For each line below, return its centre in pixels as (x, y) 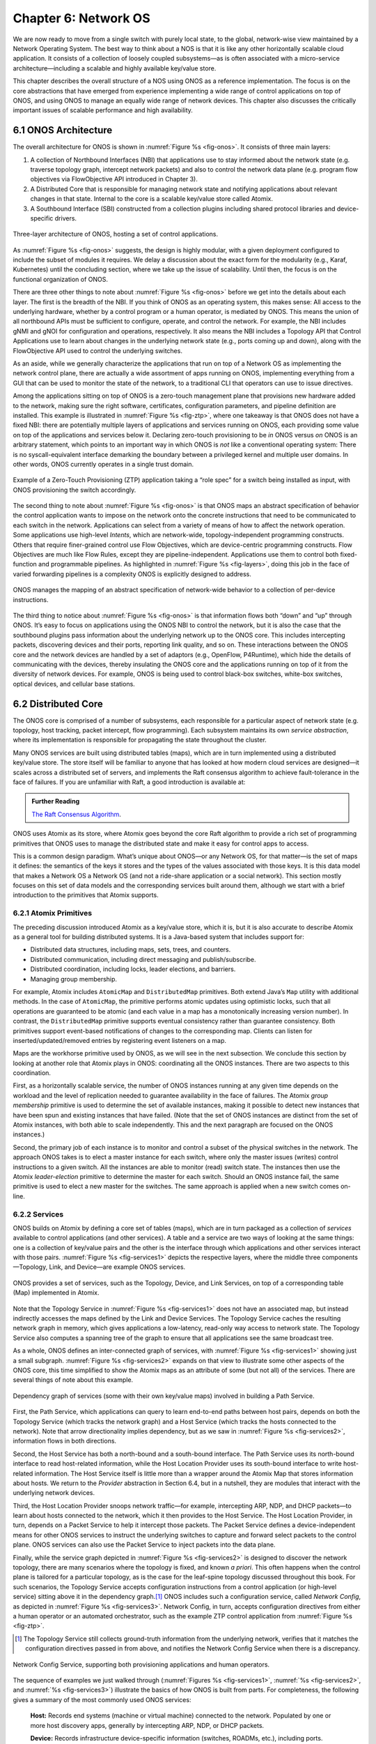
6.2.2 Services (38, 1214)
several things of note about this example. (73, 1380)
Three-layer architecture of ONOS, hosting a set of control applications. (116, 234)
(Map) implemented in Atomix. (56, 1293)
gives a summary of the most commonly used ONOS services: (102, 1699)
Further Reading (56, 802)
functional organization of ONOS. (60, 279)
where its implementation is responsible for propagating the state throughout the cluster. (140, 740)
